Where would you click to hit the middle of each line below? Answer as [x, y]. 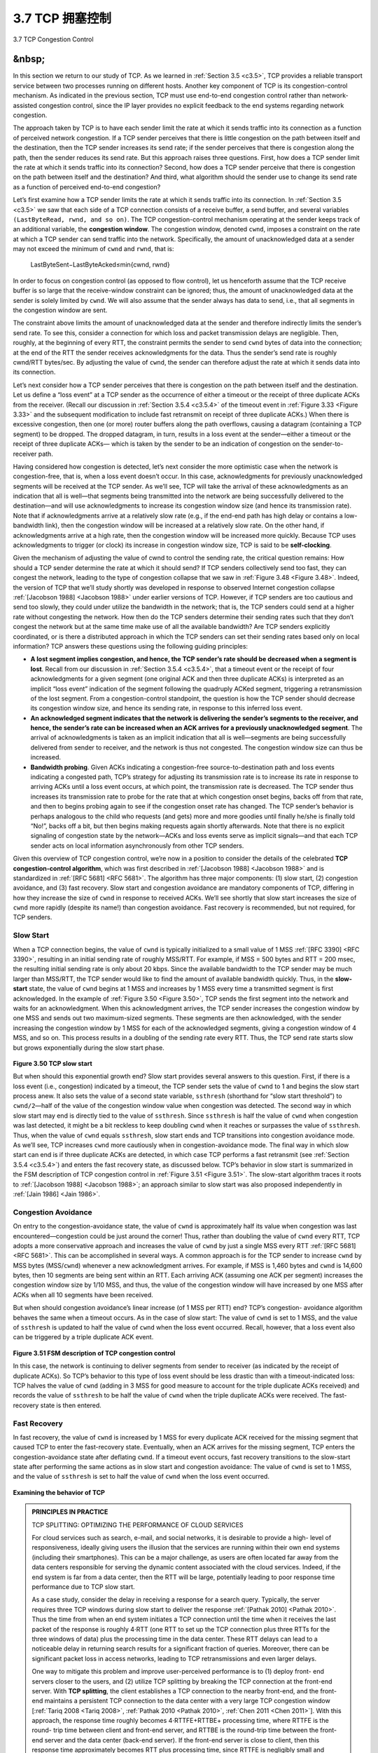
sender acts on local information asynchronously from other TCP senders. [137, 846]
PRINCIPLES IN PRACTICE [70, 1512]
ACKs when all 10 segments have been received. [83, 1294]
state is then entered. [71, 1405]
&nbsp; [29, 59]
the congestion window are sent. [60, 310]
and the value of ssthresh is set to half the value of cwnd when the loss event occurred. [141, 1477]
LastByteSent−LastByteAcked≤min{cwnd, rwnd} [100, 265]
